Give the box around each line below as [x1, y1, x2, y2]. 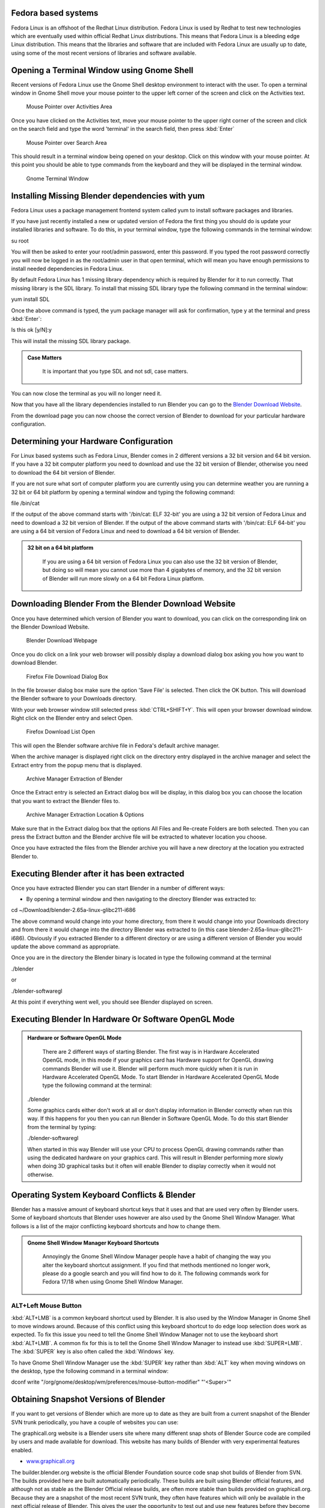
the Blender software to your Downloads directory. [11, 695, 137, 702]
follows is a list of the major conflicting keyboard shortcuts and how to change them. [11, 1222, 221, 1230]
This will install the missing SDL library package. [11, 337, 131, 344]
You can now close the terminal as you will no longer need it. [11, 390, 162, 397]
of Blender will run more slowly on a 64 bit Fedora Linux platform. [42, 575, 205, 582]
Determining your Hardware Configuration [11, 436, 173, 446]
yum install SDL [11, 296, 50, 303]
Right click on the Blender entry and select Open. [11, 715, 133, 722]
